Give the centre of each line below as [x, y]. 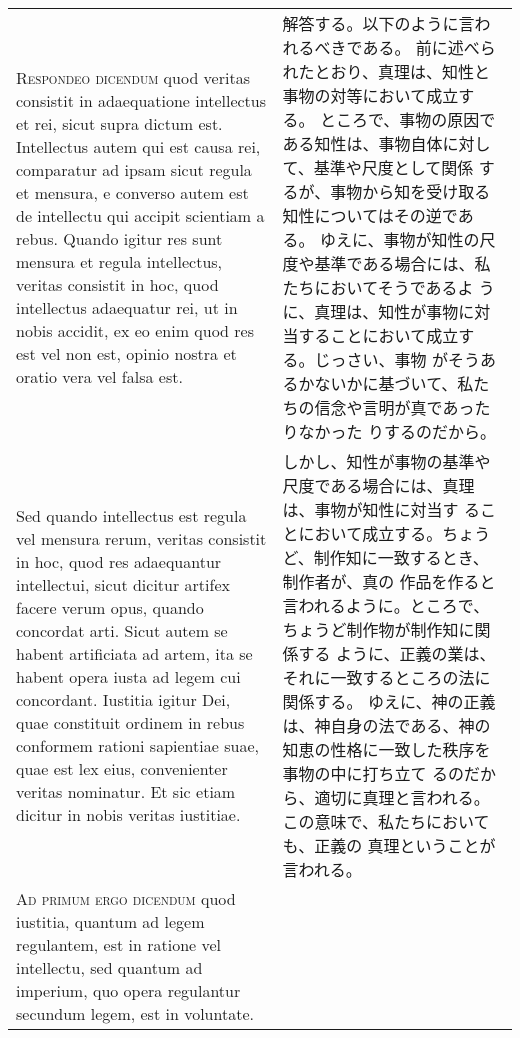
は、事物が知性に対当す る [381, 509]
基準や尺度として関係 [393, 167]
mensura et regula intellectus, [119, 261]
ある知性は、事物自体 [362, 143]
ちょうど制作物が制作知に [378, 629]
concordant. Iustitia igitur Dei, [123, 699]
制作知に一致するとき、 [401, 557]
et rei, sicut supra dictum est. [119, 123]
